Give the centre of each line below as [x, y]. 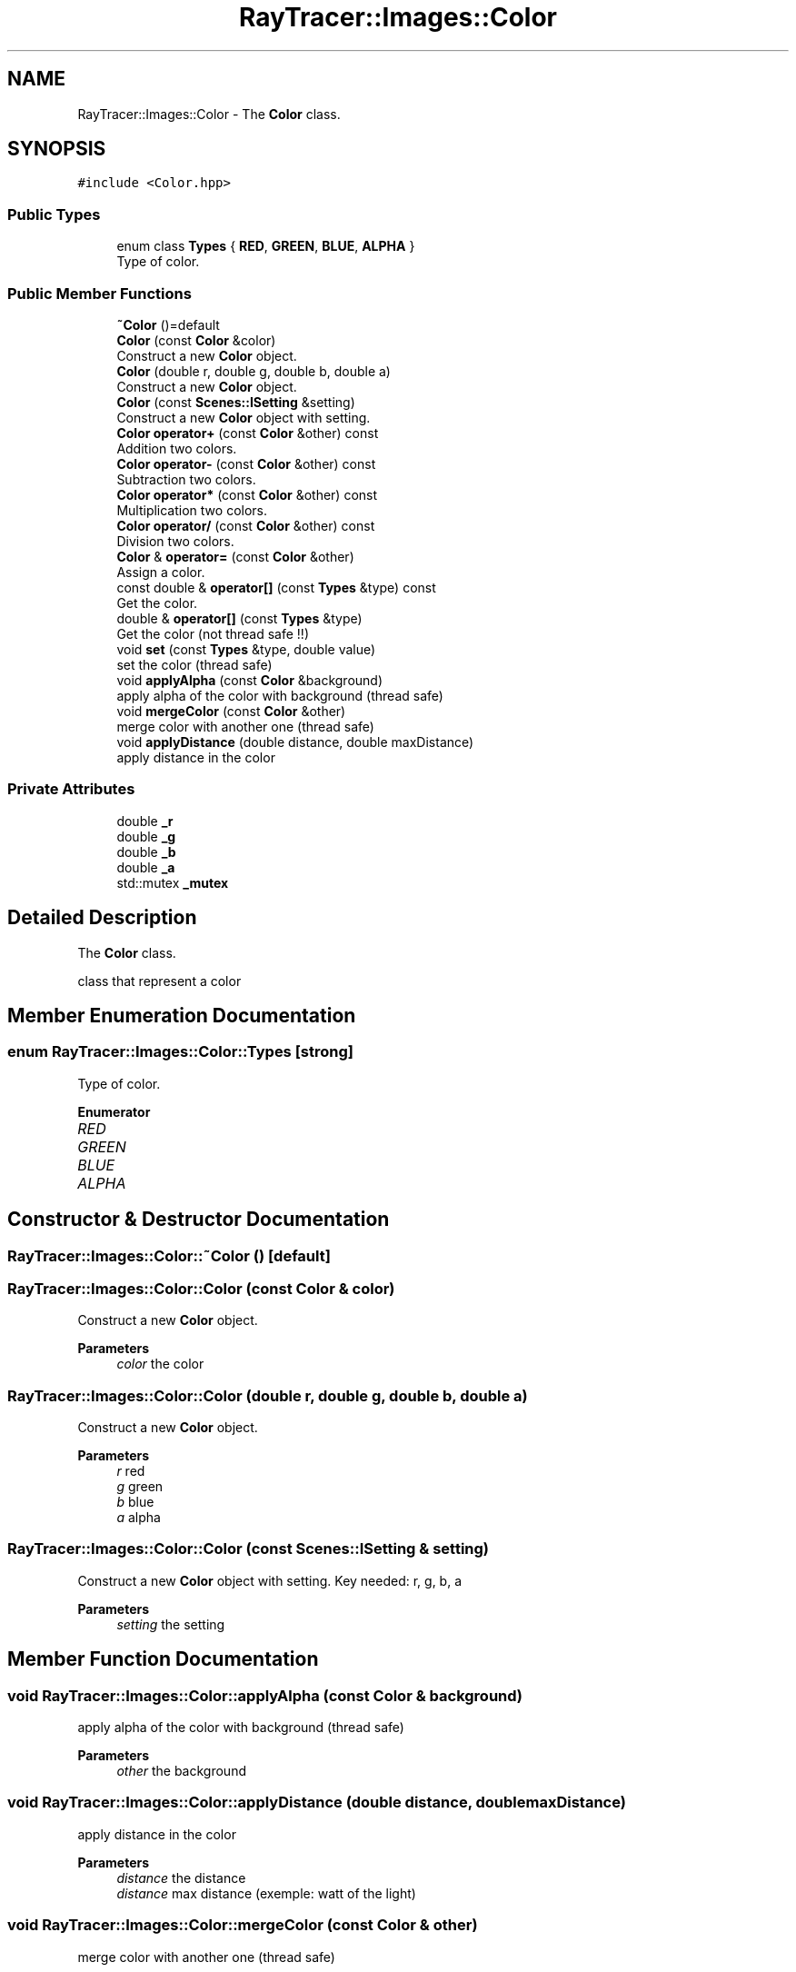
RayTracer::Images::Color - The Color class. [209, 114]
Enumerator [114, 1111]
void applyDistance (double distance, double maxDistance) [295, 742]
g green [140, 1487]
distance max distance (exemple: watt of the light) [266, 1893]
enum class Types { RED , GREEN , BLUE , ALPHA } [266, 246]
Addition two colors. [177, 448]
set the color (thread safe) [194, 664]
